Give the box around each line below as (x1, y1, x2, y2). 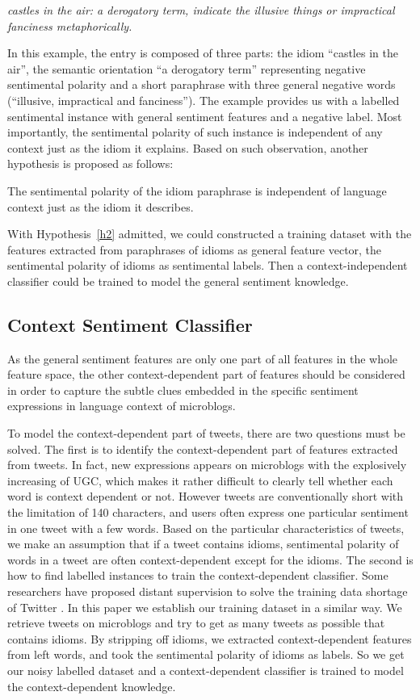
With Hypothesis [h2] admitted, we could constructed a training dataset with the (7, 225, 412, 242)
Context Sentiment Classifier (7, 312, 253, 337)
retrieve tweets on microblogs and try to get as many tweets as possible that (7, 614, 385, 631)
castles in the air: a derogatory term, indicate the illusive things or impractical (7, 2, 395, 18)
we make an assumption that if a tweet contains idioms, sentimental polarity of (7, 535, 399, 552)
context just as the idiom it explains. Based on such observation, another (7, 139, 368, 156)
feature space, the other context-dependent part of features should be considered (7, 366, 405, 383)
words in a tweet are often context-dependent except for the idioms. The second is (7, 551, 414, 568)
